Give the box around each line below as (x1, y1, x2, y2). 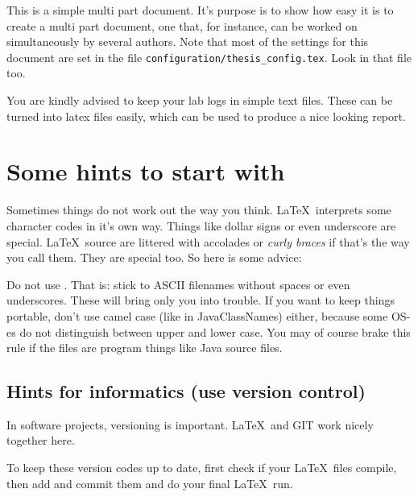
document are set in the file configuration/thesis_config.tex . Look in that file (6, 48, 412, 65)
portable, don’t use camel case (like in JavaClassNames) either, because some (6, 307, 388, 324)
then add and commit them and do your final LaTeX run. (6, 474, 293, 491)
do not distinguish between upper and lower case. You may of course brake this (19, 323, 411, 340)
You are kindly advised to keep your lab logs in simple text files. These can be (6, 92, 393, 109)
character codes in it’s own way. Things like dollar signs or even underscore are (6, 217, 396, 234)
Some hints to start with (6, 155, 285, 188)
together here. (6, 432, 75, 449)
